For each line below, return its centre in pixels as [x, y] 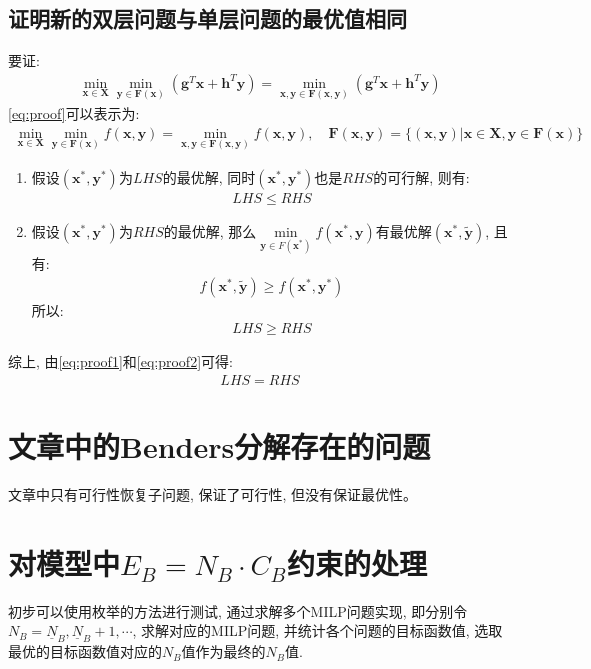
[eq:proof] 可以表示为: [74, 113]
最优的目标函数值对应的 [85, 651]
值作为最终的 [223, 651]
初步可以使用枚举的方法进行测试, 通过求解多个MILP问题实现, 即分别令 [238, 610]
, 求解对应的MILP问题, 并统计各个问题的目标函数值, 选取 [317, 630]
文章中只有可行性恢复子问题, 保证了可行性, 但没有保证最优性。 [213, 494]
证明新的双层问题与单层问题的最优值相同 [207, 18]
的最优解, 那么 [210, 230]
